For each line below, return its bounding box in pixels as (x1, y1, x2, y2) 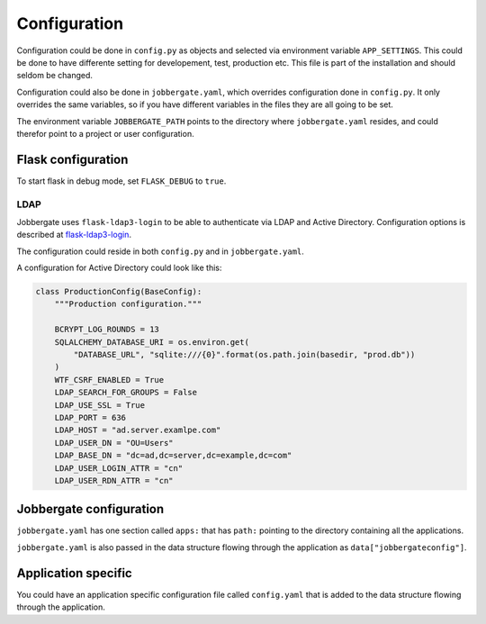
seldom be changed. (16, 70, 94, 81)
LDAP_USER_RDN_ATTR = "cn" (54, 475, 175, 485)
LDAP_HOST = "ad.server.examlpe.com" (54, 425, 221, 436)
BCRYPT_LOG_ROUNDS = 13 (54, 324, 159, 335)
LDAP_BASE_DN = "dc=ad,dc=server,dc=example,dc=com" (54, 450, 292, 461)
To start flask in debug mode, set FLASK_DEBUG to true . (16, 176, 227, 186)
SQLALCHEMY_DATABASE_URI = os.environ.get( (54, 337, 249, 347)
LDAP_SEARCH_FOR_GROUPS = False (54, 387, 198, 398)
